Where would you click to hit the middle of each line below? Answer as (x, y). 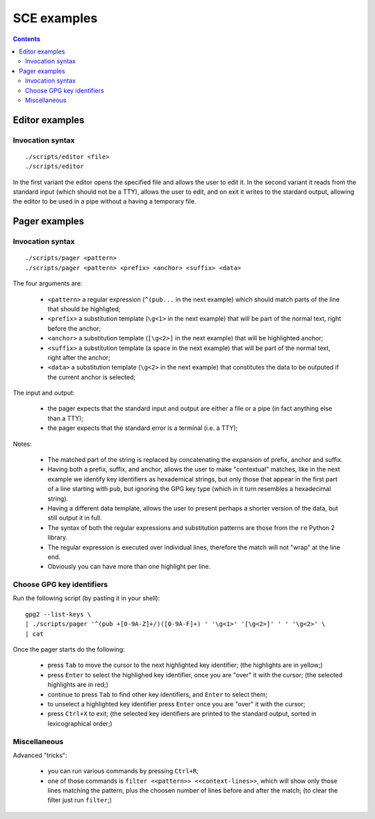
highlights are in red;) (78, 685)
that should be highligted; (84, 308)
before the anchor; (74, 328)
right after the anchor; (79, 357)
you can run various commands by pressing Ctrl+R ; (123, 771)
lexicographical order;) (80, 723)
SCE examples (55, 18)
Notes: (22, 444)
